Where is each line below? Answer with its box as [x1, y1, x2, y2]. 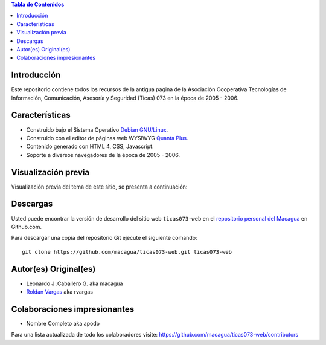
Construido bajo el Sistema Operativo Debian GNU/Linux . [26, 126, 168, 133]
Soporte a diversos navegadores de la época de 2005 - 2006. [26, 151, 181, 158]
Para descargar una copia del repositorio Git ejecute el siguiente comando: [11, 234, 197, 242]
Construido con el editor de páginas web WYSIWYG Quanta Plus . [26, 134, 188, 141]
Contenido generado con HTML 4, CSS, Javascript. [26, 143, 154, 150]
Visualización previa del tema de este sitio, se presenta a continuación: [11, 183, 188, 190]
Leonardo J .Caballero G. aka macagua [26, 280, 123, 287]
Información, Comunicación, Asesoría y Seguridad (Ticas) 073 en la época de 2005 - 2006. [11, 94, 239, 102]
